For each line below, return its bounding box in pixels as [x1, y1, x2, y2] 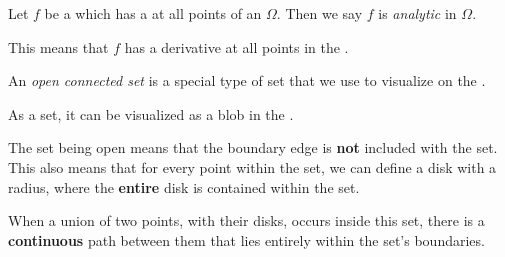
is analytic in [378, 3, 457, 23]
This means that [8, 36, 109, 57]
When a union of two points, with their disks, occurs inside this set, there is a [8, 210, 485, 231]
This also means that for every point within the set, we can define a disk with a [8, 156, 497, 177]
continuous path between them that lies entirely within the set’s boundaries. [8, 229, 485, 250]
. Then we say [276, 3, 363, 23]
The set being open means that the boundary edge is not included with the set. [8, 137, 498, 158]
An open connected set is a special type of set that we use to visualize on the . [8, 70, 486, 91]
